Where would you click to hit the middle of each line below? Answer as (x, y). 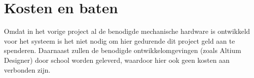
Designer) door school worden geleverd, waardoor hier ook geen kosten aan (117, 60)
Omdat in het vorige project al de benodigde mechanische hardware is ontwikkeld (127, 31)
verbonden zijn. (27, 69)
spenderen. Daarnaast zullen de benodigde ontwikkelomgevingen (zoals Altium (123, 50)
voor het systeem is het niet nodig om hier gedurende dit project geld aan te (120, 40)
